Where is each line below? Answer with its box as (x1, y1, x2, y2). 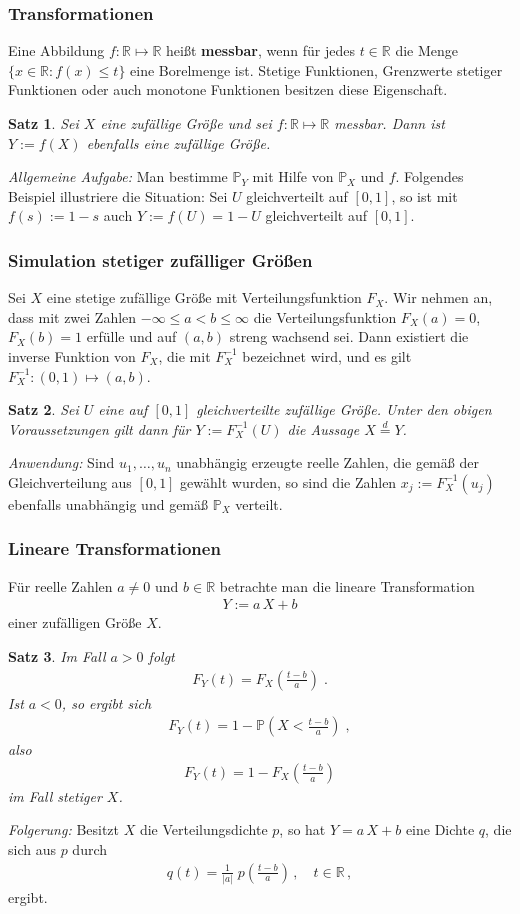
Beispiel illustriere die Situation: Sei (8, 185, 228, 206)
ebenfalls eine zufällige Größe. (86, 132, 271, 153)
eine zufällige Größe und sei (100, 113, 272, 133)
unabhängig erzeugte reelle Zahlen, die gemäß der (176, 452, 479, 473)
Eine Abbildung (8, 40, 105, 61)
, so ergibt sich (61, 692, 152, 713)
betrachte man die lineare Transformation (219, 575, 475, 596)
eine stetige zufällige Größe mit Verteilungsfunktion (46, 287, 362, 308)
